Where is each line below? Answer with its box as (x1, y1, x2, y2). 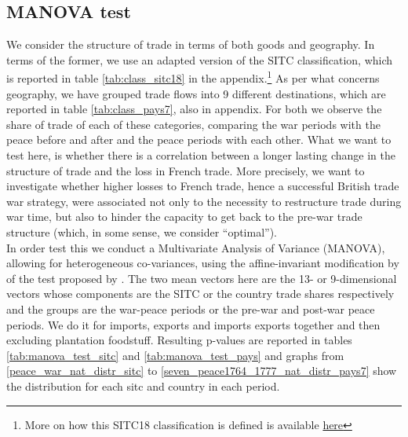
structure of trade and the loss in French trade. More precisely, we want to (6, 162, 365, 178)
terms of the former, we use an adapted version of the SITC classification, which (6, 51, 393, 68)
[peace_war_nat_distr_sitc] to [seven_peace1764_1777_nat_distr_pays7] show (6, 362, 397, 379)
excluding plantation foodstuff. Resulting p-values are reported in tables (6, 332, 352, 348)
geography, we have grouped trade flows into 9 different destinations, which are (6, 85, 386, 101)
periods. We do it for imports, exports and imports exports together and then (6, 316, 381, 332)
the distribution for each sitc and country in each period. (6, 377, 280, 394)
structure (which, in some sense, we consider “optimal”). (6, 223, 278, 240)
